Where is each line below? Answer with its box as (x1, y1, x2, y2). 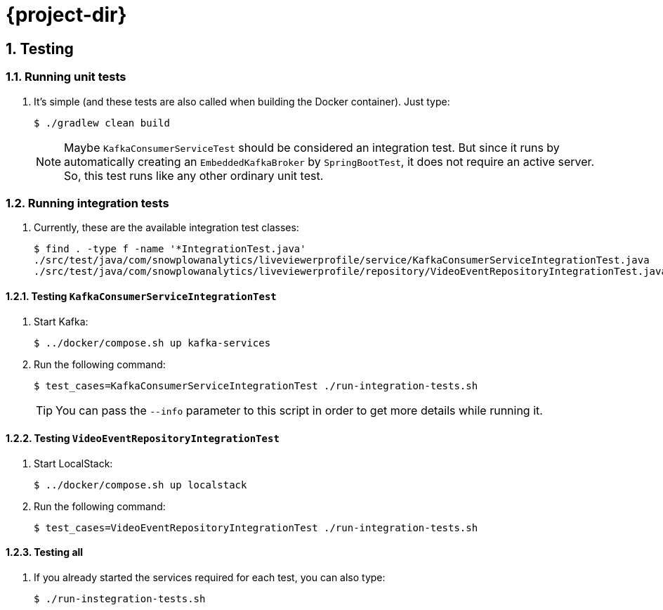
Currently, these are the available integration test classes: (34, 221, 299, 234)
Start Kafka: (34, 315, 88, 327)
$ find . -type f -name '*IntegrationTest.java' (34, 243, 306, 255)
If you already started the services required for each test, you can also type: (34, 571, 386, 583)
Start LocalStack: (34, 457, 113, 469)
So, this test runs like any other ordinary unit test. (64, 168, 324, 183)
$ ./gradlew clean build (34, 117, 170, 129)
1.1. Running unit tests (6, 70, 126, 84)
